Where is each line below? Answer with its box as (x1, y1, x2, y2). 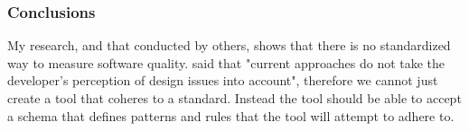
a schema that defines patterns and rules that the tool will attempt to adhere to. (7, 106, 455, 125)
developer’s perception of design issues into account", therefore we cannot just (7, 71, 438, 90)
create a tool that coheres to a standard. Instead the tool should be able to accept (7, 89, 462, 107)
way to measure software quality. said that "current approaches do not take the (7, 53, 446, 72)
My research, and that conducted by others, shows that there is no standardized (7, 36, 451, 55)
